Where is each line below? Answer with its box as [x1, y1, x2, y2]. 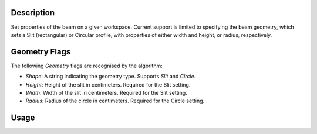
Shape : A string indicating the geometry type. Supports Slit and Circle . [25, 73, 196, 80]
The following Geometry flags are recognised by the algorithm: [11, 62, 163, 69]
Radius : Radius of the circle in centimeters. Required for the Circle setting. [25, 97, 205, 105]
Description [11, 8, 55, 18]
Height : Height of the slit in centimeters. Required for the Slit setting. [25, 81, 191, 88]
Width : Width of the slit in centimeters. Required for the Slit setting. [25, 89, 187, 96]
